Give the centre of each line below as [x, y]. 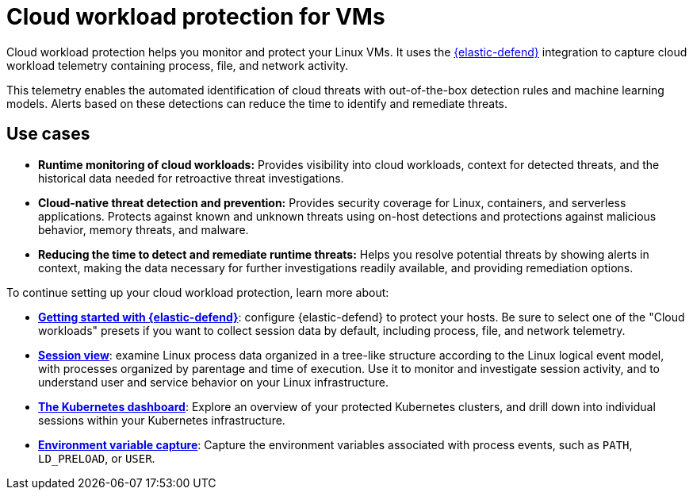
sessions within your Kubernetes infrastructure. [162, 420]
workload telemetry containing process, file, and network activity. [178, 65]
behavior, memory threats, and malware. [144, 229]
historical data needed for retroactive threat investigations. [191, 178]
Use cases [48, 134]
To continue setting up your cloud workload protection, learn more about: [198, 292]
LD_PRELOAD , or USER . [97, 458]
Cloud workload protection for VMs [196, 17]
